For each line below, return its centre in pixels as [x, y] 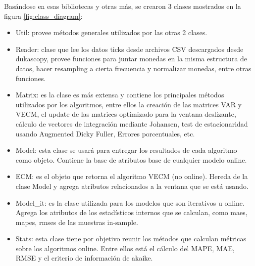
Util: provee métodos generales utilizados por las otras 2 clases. [111, 32]
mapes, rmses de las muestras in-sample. [77, 222]
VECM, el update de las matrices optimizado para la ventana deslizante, [126, 114]
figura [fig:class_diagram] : [43, 16]
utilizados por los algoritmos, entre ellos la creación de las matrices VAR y [128, 104]
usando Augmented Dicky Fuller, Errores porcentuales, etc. [105, 133]
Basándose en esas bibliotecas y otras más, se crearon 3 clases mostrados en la [123, 6]
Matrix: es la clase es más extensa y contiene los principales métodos [120, 95]
